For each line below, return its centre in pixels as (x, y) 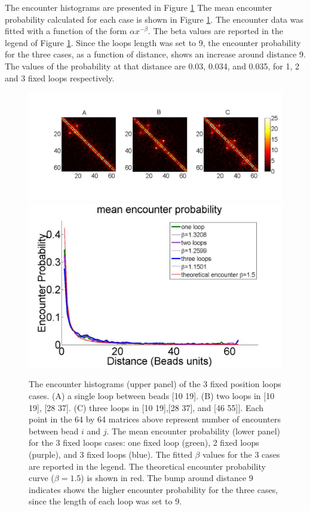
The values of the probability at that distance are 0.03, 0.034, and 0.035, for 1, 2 (152, 66)
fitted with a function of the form (66, 31)
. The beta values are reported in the (215, 31)
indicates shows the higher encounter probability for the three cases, (154, 489)
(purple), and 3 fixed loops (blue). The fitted (111, 454)
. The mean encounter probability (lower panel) (194, 431)
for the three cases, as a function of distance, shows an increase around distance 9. (155, 54)
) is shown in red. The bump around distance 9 (167, 478)
